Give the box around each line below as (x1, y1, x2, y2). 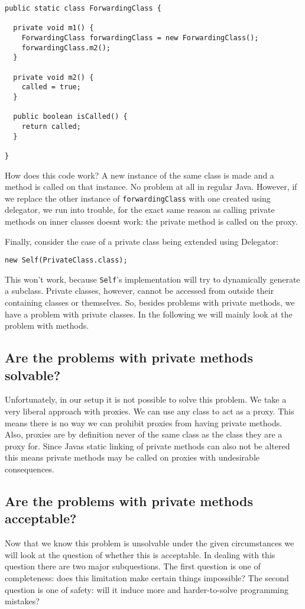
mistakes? (5, 595, 40, 607)
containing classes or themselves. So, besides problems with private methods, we (5, 296, 295, 309)
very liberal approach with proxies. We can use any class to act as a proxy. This (5, 405, 294, 417)
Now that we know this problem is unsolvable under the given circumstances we (5, 537, 294, 549)
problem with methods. (5, 319, 89, 332)
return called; (21, 122, 81, 131)
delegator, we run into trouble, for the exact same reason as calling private (5, 203, 275, 216)
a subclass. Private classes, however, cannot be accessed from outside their (5, 284, 274, 297)
